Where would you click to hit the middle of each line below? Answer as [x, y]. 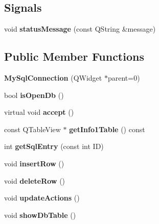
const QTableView [32, 129]
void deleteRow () [35, 180]
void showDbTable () [40, 215]
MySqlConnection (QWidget [53, 78]
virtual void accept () [39, 112]
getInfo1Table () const [107, 129]
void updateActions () [42, 198]
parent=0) [124, 78]
